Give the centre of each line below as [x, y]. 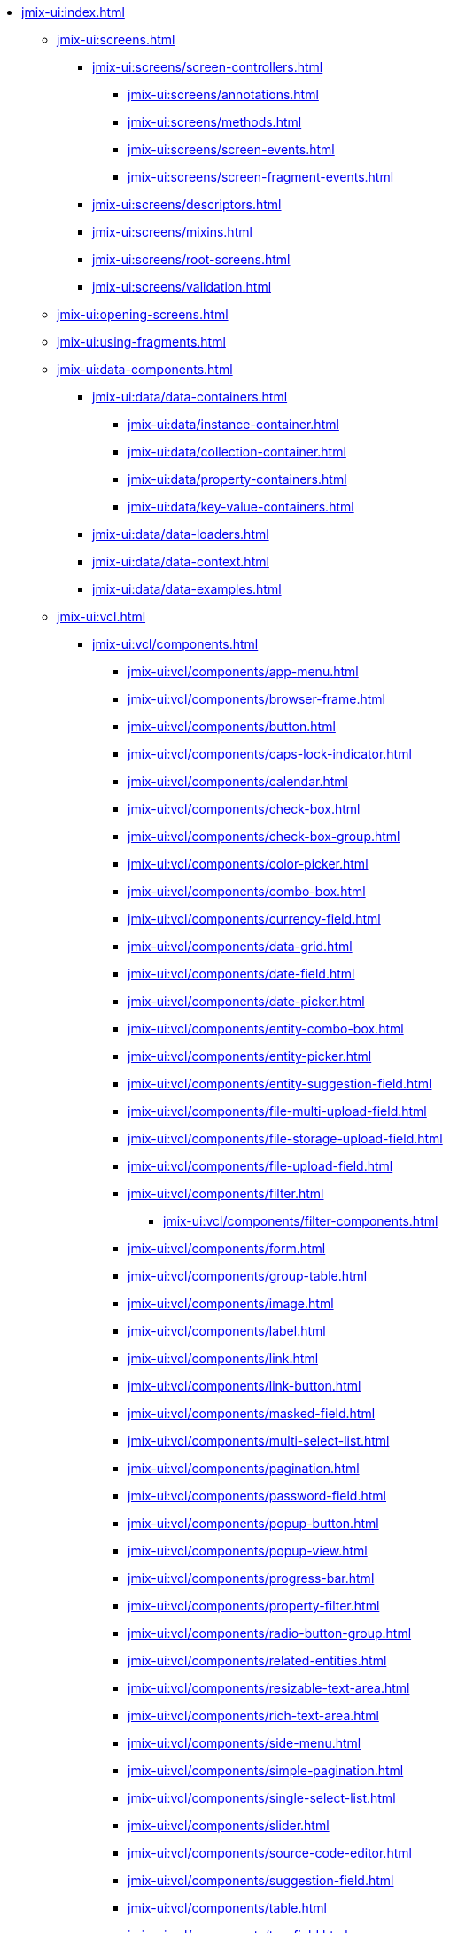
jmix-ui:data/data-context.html [181, 561]
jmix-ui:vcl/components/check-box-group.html [264, 836]
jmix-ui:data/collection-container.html [237, 452]
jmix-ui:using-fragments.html [141, 342]
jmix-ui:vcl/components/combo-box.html [247, 891]
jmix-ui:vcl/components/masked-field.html [252, 1413]
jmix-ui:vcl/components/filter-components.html [301, 1221]
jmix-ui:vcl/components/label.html [227, 1331]
